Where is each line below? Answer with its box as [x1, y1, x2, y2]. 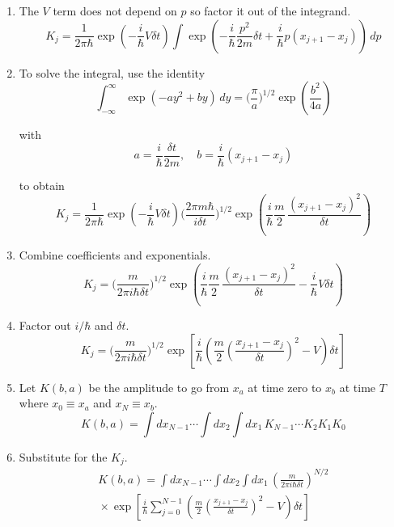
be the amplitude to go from [88, 378, 230, 395]
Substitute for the [19, 448, 108, 465]
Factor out [19, 316, 71, 333]
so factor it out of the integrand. [190, 2, 351, 19]
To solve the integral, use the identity [19, 64, 205, 81]
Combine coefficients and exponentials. [19, 247, 211, 263]
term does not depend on [53, 2, 177, 19]
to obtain [19, 176, 65, 193]
